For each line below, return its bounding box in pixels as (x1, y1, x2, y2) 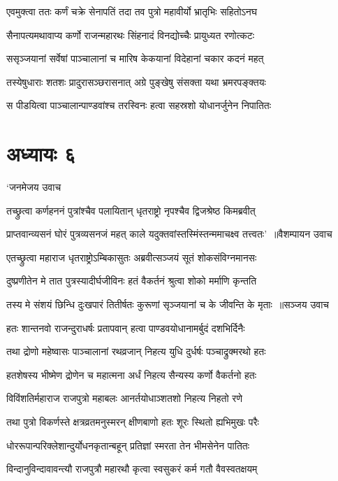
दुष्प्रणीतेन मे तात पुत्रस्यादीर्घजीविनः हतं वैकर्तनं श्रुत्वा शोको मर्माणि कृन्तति (6, 273, 257, 288)
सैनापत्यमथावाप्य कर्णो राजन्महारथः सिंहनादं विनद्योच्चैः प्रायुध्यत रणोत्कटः (6, 27, 255, 42)
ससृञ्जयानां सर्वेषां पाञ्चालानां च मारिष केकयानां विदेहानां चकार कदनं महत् (6, 51, 264, 66)
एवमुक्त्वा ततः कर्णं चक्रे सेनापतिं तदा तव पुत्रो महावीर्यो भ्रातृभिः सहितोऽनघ (6, 4, 257, 18)
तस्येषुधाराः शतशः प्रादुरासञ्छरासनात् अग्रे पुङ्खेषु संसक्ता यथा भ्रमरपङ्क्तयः (6, 74, 266, 89)
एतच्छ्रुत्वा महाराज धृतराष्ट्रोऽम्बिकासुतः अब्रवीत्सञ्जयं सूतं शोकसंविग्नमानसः (6, 250, 257, 264)
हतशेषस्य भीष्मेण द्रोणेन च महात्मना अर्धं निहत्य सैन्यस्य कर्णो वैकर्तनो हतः (6, 367, 257, 382)
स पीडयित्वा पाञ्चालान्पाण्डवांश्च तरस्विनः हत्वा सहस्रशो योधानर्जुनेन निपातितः (6, 98, 272, 113)
